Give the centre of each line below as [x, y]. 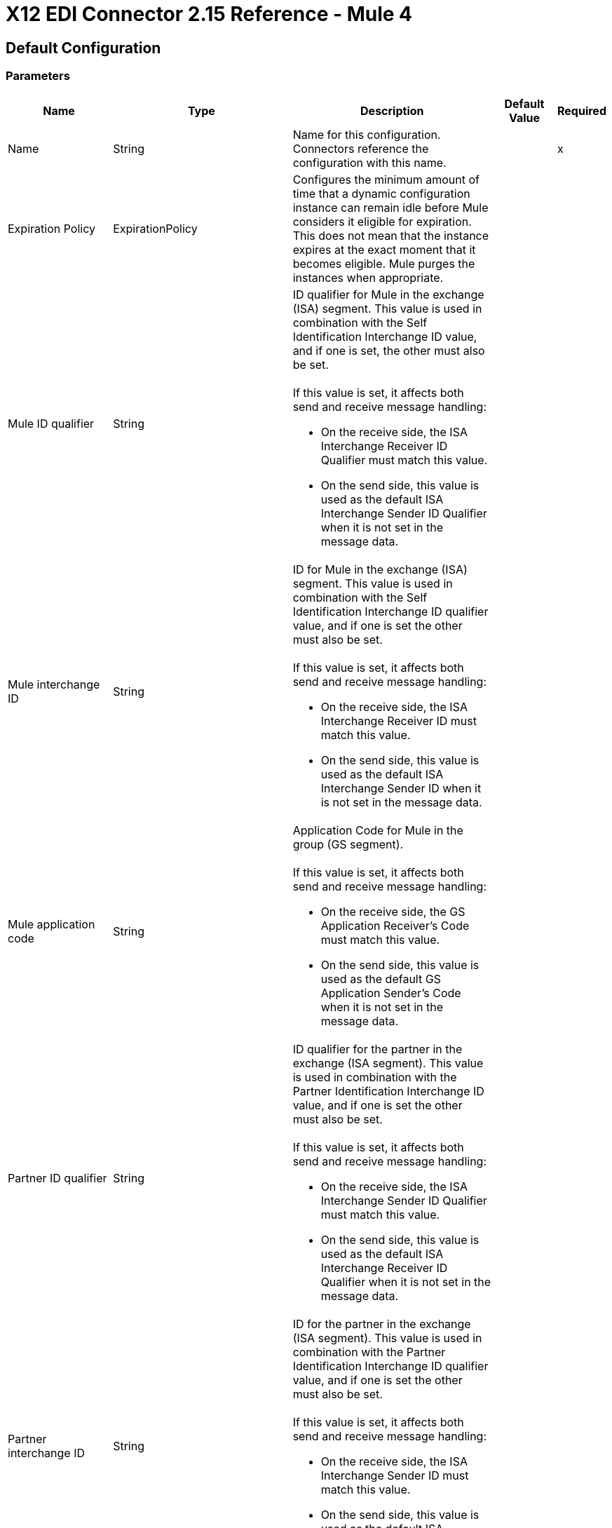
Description [392, 110]
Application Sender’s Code [391, 993]
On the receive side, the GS [393, 911]
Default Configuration [83, 48]
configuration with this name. [369, 162]
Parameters [38, 76]
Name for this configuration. [367, 134]
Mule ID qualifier [51, 423]
